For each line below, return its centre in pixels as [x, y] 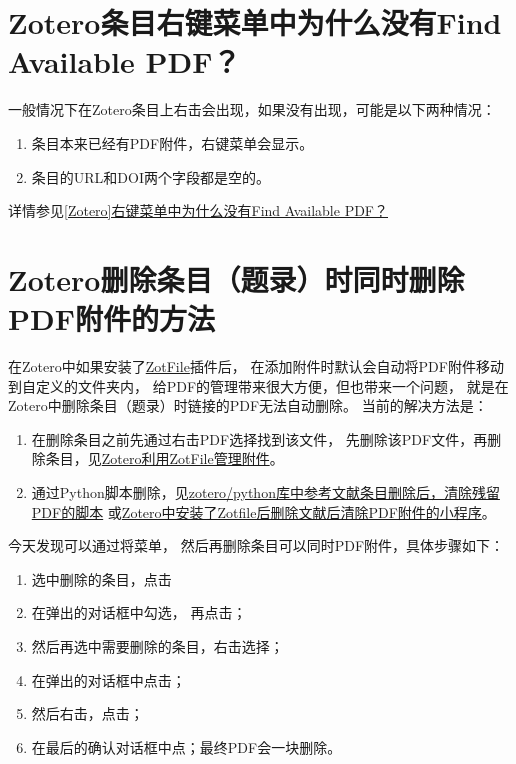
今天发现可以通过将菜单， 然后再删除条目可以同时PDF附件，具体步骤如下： [256, 545]
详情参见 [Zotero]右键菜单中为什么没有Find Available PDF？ [198, 210]
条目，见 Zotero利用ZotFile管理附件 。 [164, 458]
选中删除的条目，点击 [101, 578]
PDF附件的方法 [111, 318]
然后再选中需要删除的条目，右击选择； [157, 645]
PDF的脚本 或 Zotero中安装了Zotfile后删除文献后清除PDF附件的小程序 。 [263, 511]
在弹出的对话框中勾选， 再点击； [139, 612]
